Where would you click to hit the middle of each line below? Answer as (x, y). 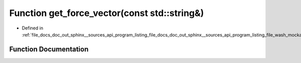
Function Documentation (49, 49)
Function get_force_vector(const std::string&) (107, 13)
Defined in (33, 28)
